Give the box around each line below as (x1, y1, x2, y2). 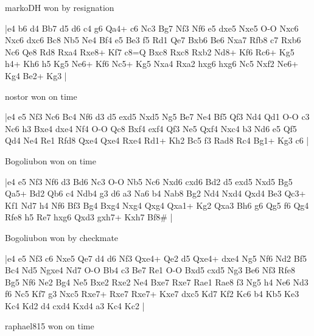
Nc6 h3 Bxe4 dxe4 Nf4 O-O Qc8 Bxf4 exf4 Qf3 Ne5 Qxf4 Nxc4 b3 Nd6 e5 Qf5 (5, 122, 297, 135)
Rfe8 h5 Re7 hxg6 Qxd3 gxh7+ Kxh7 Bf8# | (5, 211, 173, 223)
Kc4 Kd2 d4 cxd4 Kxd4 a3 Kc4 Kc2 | (5, 299, 145, 312)
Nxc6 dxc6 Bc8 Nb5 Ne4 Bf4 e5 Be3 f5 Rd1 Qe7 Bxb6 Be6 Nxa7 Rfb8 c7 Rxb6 (5, 33, 301, 46)
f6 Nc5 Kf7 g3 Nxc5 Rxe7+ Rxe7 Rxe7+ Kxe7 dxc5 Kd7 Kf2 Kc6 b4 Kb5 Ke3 (5, 287, 299, 300)
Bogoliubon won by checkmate (5, 231, 119, 243)
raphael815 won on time (5, 320, 94, 332)
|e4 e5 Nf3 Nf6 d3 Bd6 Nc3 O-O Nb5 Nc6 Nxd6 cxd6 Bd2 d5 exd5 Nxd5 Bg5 (5, 175, 293, 187)
